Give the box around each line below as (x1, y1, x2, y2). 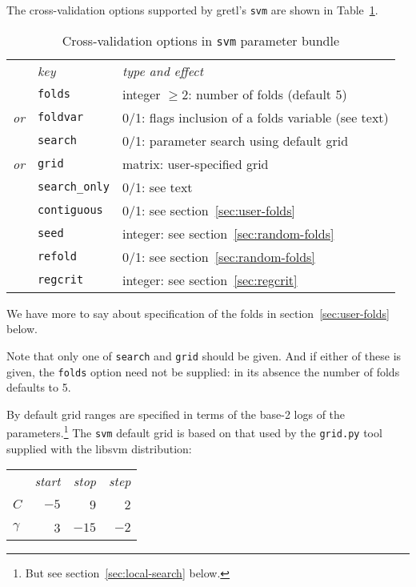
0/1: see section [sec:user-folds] (122, 200, 295, 219)
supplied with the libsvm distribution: (6, 440, 192, 456)
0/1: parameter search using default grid (122, 131, 349, 150)
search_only (37, 180, 110, 194)
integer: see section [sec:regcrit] (122, 270, 298, 289)
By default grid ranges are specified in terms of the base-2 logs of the (6, 405, 346, 422)
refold (37, 250, 78, 263)
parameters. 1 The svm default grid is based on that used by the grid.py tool (6, 422, 382, 440)
